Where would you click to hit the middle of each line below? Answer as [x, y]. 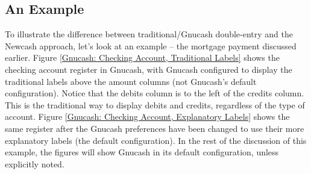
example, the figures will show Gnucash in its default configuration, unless [142, 152]
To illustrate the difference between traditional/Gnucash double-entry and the [149, 34]
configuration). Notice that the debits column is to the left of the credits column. [155, 93]
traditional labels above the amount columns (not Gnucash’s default [131, 81]
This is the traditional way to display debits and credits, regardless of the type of [155, 104]
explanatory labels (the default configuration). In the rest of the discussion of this [156, 140]
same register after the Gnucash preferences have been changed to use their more [155, 128]
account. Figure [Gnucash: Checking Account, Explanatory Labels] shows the [147, 117]
